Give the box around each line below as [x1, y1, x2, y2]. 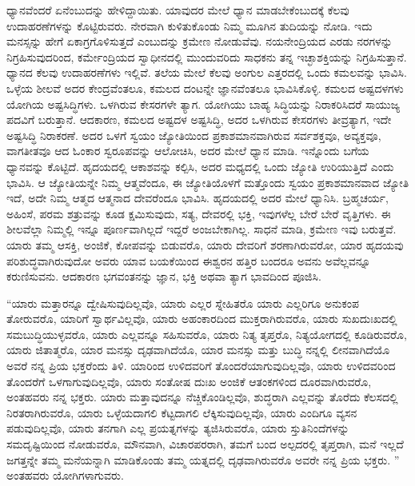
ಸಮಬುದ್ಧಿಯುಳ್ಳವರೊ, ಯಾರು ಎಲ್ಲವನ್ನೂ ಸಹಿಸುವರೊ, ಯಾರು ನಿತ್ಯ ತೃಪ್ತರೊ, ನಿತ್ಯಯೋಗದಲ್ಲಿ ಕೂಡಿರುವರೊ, [6, 325, 407, 342]
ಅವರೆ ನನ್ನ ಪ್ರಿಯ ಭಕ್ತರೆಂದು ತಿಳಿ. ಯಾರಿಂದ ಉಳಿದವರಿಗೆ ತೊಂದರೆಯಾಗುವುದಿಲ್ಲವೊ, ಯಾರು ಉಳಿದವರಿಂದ [6, 357, 396, 374]
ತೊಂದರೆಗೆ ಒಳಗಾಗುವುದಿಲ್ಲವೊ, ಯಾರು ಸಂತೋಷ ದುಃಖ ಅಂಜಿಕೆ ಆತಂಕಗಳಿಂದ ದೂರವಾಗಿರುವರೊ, [6, 372, 372, 389]
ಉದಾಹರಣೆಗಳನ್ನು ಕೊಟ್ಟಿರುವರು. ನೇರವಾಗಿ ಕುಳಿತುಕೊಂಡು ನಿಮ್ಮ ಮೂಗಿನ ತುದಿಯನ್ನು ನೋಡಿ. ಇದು [6, 17, 373, 34]
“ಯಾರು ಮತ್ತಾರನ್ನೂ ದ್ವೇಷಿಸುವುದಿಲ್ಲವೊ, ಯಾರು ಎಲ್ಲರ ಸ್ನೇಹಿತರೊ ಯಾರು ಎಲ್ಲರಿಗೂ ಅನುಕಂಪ [6, 294, 359, 311]
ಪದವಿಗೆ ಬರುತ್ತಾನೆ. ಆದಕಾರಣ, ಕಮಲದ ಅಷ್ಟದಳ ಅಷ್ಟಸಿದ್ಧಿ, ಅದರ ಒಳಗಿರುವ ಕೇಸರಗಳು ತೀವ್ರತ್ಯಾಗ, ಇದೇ [6, 111, 392, 128]
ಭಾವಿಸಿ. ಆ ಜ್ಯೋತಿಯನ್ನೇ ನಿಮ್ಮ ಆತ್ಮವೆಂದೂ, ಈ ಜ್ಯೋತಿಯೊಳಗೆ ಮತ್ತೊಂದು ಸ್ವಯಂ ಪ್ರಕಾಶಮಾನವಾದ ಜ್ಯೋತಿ [6, 173, 409, 190]
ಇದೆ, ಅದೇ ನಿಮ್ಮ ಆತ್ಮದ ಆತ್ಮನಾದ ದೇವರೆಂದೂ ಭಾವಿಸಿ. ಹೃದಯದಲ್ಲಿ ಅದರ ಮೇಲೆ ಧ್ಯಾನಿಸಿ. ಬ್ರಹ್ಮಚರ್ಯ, [6, 189, 389, 206]
